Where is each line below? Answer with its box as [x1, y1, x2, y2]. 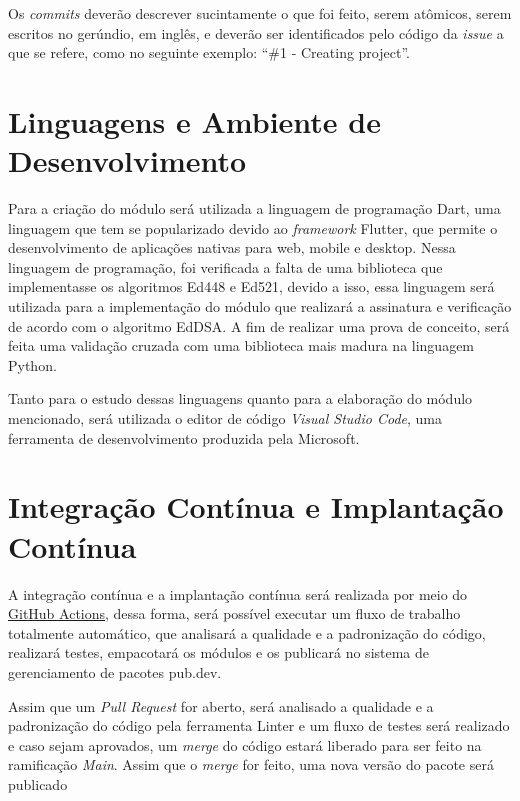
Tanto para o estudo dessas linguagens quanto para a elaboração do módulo [8, 388, 473, 409]
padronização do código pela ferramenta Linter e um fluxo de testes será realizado [8, 715, 510, 736]
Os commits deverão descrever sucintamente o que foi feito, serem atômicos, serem [8, 3, 512, 23]
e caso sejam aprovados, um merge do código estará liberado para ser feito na [8, 734, 482, 755]
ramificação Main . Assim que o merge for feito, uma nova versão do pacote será [8, 754, 494, 775]
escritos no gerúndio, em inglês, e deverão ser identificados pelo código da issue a [8, 22, 504, 43]
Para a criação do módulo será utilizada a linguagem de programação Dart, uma [8, 198, 501, 219]
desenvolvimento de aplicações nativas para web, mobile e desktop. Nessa [8, 237, 456, 258]
